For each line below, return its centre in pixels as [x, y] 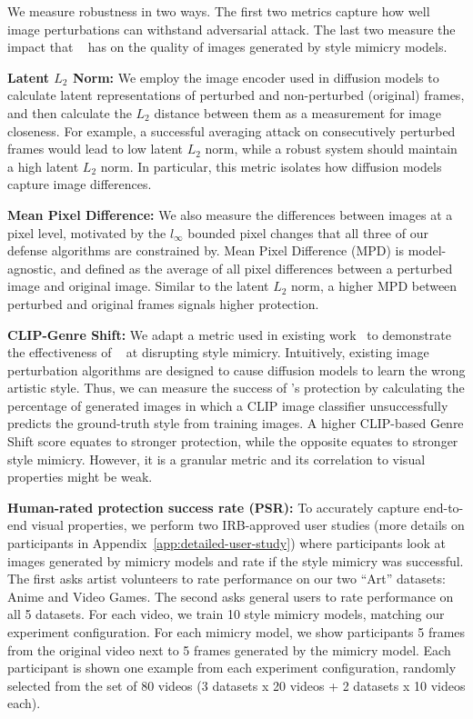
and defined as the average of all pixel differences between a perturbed [257, 268]
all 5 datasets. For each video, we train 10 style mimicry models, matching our [226, 614]
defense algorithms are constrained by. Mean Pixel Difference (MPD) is [206, 250]
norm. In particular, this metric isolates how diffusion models [271, 166]
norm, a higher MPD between [374, 286]
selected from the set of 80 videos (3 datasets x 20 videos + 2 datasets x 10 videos [236, 685]
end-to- [443, 507]
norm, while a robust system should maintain [331, 149]
